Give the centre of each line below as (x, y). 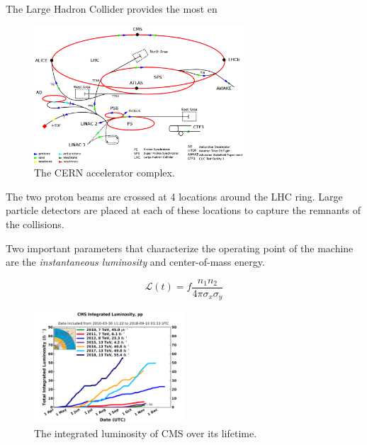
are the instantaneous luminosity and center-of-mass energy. (135, 262)
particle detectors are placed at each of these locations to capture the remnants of (183, 210)
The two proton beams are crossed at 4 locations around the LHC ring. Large (174, 196)
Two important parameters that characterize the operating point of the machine (180, 248)
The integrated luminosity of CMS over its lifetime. (146, 433)
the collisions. (35, 224)
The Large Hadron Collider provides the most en (112, 9)
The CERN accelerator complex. (105, 173)
